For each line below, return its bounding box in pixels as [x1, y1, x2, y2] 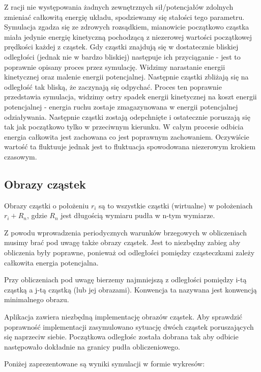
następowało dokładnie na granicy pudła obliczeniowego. [4, 341, 180, 352]
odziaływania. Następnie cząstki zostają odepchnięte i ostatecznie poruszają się [4, 111, 250, 122]
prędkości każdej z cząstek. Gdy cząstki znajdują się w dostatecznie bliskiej [4, 41, 239, 52]
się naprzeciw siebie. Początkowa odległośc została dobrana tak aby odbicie [4, 331, 239, 342]
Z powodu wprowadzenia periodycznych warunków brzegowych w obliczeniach [4, 227, 247, 237]
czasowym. [4, 151, 37, 162]
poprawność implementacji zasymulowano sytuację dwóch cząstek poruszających [4, 321, 254, 332]
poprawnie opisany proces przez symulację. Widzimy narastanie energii [4, 61, 225, 72]
